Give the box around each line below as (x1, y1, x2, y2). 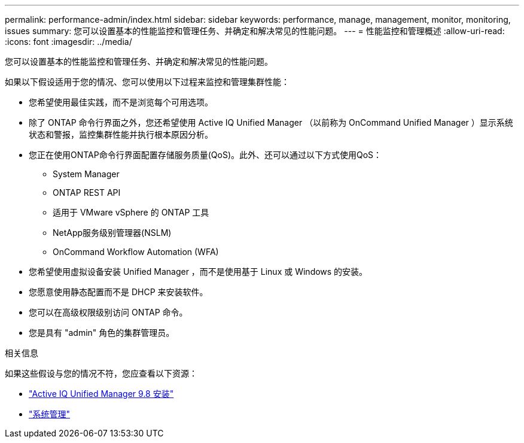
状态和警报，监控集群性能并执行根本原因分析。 (29, 129, 213, 139)
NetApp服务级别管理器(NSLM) (53, 227, 172, 238)
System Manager (53, 169, 120, 179)
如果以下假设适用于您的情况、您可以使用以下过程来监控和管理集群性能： (5, 77, 290, 87)
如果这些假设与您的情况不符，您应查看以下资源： (5, 368, 197, 378)
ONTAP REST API (53, 187, 121, 198)
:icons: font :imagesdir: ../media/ (5, 37, 132, 47)
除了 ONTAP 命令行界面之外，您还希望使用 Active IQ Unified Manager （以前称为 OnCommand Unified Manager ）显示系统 (29, 117, 513, 128)
